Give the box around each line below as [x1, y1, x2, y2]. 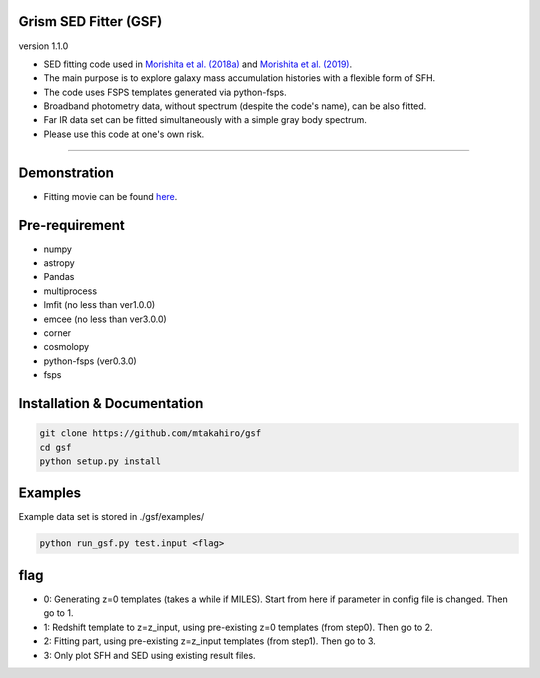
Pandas [43, 271, 75, 283]
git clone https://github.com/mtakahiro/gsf [39, 428, 262, 439]
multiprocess [43, 285, 98, 297]
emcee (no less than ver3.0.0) [43, 313, 167, 325]
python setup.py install [39, 455, 162, 467]
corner [43, 327, 72, 339]
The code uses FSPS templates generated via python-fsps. [43, 86, 287, 98]
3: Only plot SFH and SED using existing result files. [43, 649, 256, 661]
